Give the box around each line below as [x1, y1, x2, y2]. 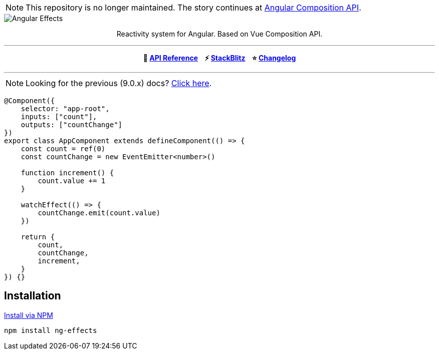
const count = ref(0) [21, 145, 106, 153]
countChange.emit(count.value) [38, 209, 160, 217]
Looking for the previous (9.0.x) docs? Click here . [26, 78, 212, 88]
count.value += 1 [38, 177, 106, 185]
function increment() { [21, 169, 114, 177]
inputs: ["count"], [21, 113, 97, 121]
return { [21, 233, 55, 241]
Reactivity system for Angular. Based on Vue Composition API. [116, 30, 323, 38]
